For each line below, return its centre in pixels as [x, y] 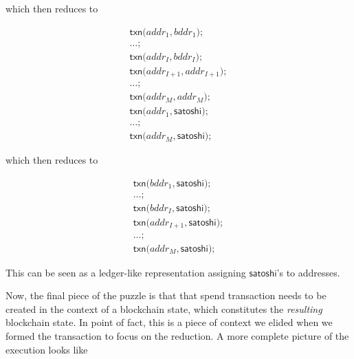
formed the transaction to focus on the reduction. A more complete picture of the [177, 335]
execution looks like [47, 349]
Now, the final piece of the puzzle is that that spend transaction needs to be [166, 295]
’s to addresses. [308, 272]
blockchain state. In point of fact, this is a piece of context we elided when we [169, 322]
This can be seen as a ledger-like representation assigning [126, 272]
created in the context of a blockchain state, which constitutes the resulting [164, 308]
